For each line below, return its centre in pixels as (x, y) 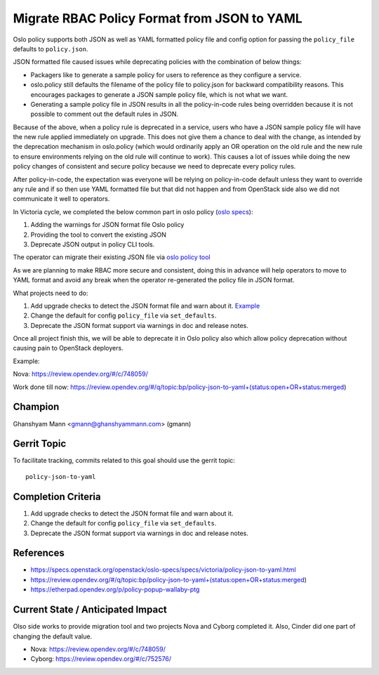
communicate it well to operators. (61, 199)
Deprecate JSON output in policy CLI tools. (93, 244)
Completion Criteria (57, 496)
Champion (36, 407)
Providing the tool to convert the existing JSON (98, 235)
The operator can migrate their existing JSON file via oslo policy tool (112, 257)
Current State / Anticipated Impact (90, 610)
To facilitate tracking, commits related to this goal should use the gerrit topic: (124, 461)
